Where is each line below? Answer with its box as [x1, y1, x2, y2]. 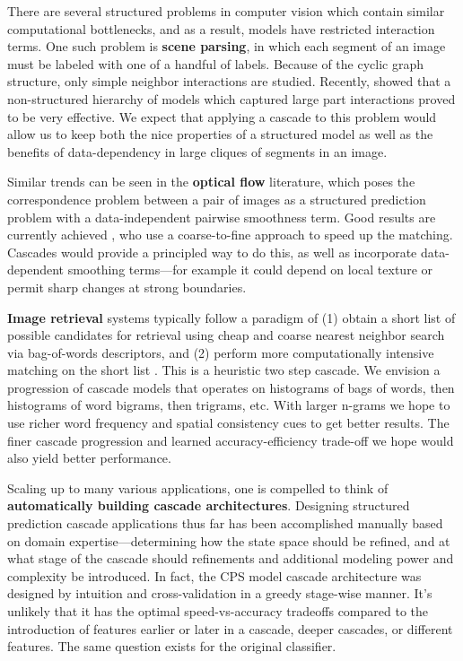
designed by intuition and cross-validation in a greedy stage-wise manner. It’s [7, 584, 432, 603]
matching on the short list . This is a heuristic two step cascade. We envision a [7, 361, 441, 379]
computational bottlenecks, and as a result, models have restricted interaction [7, 19, 435, 38]
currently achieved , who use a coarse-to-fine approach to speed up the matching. [7, 225, 453, 244]
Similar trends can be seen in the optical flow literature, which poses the [7, 172, 415, 191]
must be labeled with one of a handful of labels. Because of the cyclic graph [7, 54, 424, 73]
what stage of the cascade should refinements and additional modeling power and [7, 549, 454, 568]
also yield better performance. [7, 448, 171, 467]
